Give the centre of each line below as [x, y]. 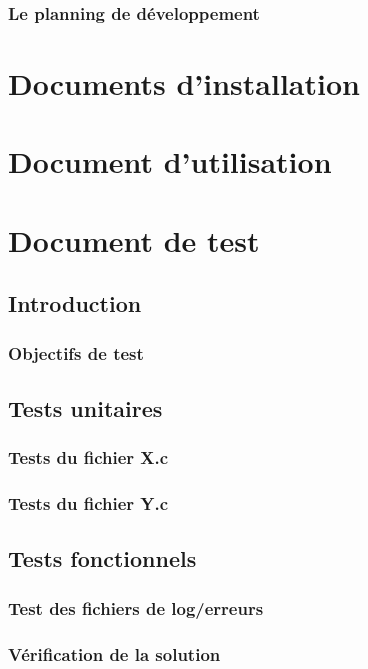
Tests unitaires [85, 407]
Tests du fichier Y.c [88, 503]
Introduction [75, 303]
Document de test [134, 239]
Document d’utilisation [170, 161]
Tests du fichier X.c [88, 457]
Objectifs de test [76, 352]
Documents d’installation [184, 83]
